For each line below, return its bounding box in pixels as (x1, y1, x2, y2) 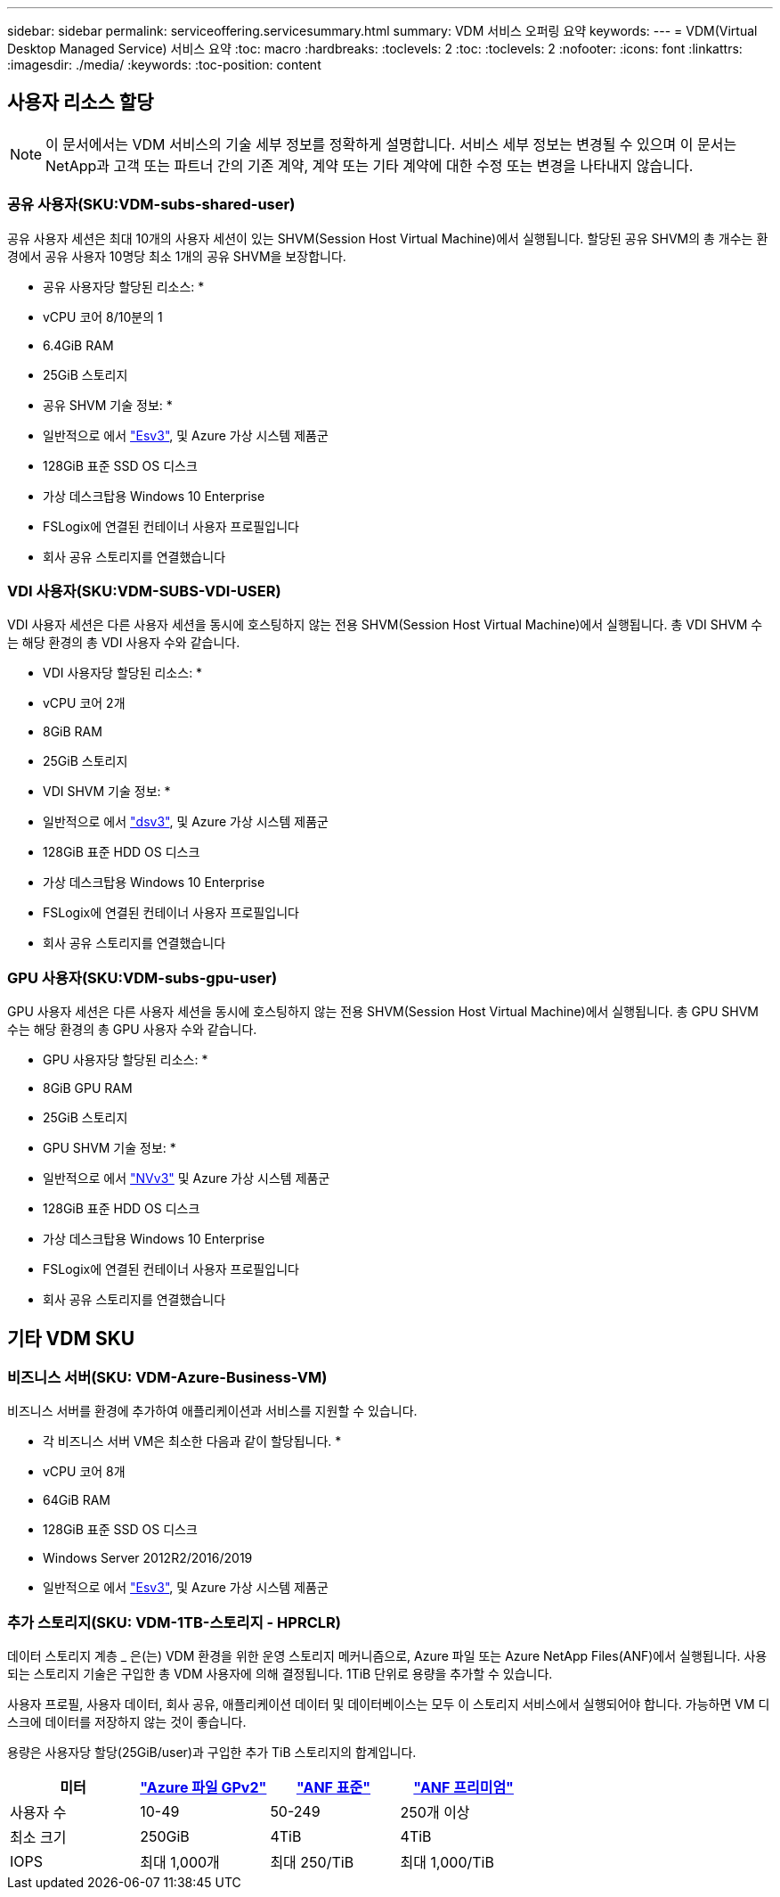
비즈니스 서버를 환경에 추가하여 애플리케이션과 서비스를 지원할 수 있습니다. (7, 1403, 418, 1419)
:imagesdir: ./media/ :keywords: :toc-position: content (7, 57, 321, 72)
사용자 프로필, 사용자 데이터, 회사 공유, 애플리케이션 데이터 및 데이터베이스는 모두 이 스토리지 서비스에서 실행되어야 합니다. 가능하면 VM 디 (7, 1696, 770, 1712)
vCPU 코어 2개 (43, 695, 126, 711)
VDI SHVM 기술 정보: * (43, 784, 171, 800)
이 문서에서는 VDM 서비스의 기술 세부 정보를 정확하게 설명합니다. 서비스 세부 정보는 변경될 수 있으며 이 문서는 (45, 135, 737, 153)
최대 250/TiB (270, 1853, 354, 1872)
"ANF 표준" (296, 1778, 371, 1797)
